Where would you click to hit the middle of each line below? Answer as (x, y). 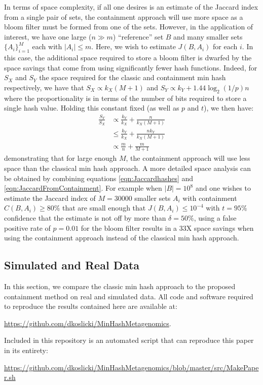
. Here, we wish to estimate (134, 46)
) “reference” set (138, 36)
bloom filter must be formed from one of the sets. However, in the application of (129, 27)
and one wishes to (223, 188)
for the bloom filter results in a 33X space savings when (167, 228)
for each (225, 46)
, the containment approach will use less (188, 158)
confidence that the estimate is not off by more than (85, 218)
